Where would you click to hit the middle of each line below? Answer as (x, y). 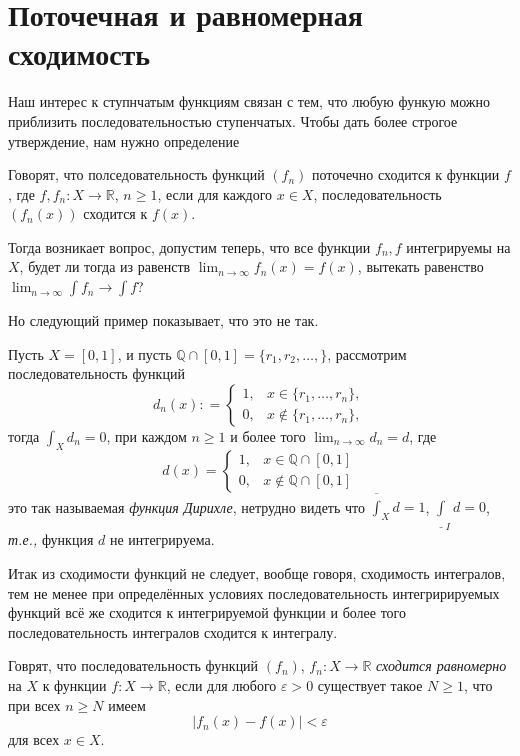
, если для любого (221, 684)
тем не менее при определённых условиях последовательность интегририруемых (254, 592)
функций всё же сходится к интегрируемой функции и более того (207, 612)
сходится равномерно (441, 665)
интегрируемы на (458, 246)
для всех (34, 739)
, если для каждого (215, 193)
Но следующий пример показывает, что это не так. (163, 320)
